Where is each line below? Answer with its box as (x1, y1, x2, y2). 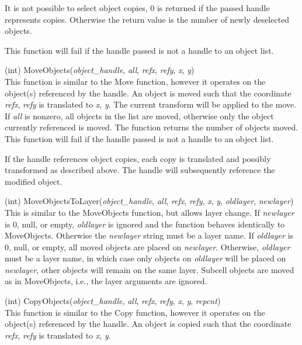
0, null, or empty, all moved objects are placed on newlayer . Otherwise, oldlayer (5, 240, 290, 253)
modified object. (5, 175, 63, 187)
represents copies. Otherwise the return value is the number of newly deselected (5, 13, 290, 25)
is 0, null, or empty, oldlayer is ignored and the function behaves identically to (5, 218, 285, 230)
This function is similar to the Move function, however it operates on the (5, 75, 266, 87)
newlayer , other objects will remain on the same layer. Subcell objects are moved (5, 263, 294, 275)
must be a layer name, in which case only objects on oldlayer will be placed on (5, 252, 286, 264)
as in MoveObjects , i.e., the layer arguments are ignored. (5, 275, 207, 287)
